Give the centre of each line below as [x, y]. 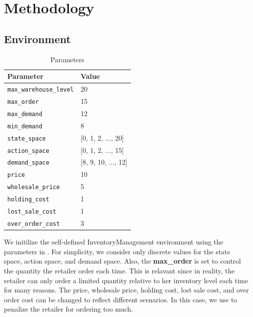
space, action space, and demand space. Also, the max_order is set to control [123, 261]
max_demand [25, 114]
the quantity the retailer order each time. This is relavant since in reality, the [119, 270]
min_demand [25, 126]
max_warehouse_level [41, 90]
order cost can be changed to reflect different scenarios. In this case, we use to [121, 299]
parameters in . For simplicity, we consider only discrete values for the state [117, 251]
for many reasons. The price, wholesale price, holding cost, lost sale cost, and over [126, 290]
